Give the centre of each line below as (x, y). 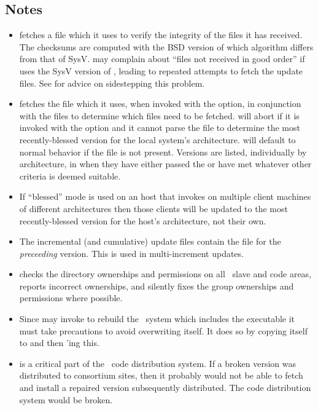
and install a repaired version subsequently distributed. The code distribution (165, 388)
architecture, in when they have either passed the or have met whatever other (165, 164)
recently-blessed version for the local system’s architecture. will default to (157, 139)
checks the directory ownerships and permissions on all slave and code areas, (165, 274)
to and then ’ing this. (59, 343)
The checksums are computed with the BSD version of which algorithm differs (166, 46)
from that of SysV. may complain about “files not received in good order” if (162, 59)
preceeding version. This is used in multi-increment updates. (131, 253)
